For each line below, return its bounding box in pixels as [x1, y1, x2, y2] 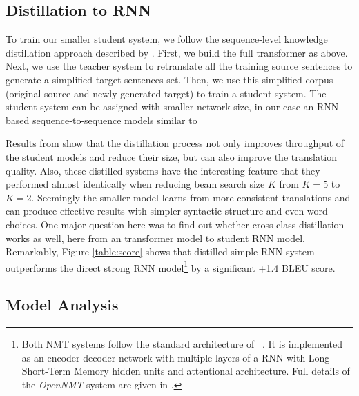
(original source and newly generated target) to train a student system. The [6, 86, 327, 100]
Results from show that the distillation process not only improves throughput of [6, 136, 345, 150]
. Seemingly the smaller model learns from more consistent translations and [31, 190, 351, 204]
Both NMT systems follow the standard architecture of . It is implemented [21, 337, 343, 351]
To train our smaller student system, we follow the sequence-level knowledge [6, 32, 328, 46]
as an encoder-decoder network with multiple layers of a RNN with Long [21, 350, 330, 364]
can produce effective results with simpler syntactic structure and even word [6, 204, 328, 218]
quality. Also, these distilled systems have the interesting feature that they [6, 163, 320, 177]
